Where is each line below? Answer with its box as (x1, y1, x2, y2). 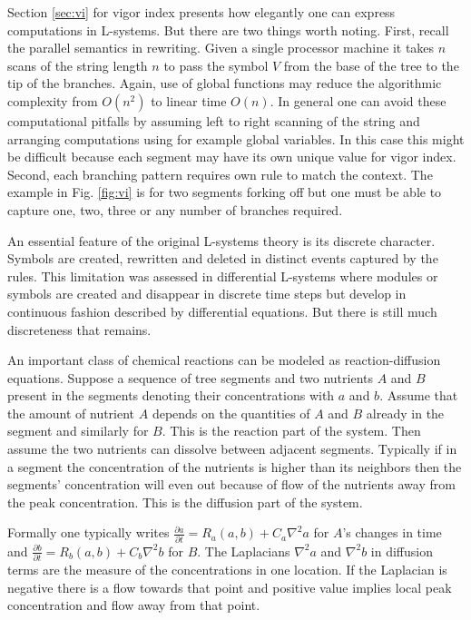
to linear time (151, 91, 227, 110)
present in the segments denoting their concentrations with (7, 386, 335, 405)
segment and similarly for (7, 421, 149, 440)
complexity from (7, 91, 98, 110)
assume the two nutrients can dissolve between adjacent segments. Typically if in (7, 439, 457, 458)
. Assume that (379, 386, 458, 405)
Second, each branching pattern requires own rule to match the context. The (7, 164, 433, 183)
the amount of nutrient (7, 403, 135, 422)
